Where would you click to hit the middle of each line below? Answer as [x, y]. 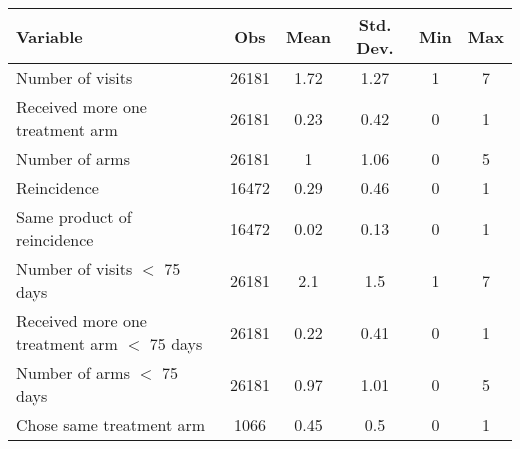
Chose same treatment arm [111, 424]
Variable [49, 36]
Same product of [74, 216]
